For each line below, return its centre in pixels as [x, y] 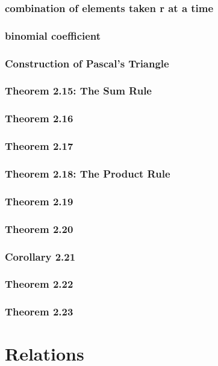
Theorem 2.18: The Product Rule [88, 173]
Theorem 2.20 [39, 228]
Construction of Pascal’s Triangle [87, 63]
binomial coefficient [53, 35]
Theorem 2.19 [39, 201]
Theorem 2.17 [39, 146]
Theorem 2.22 [39, 284]
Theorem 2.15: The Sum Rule [78, 91]
